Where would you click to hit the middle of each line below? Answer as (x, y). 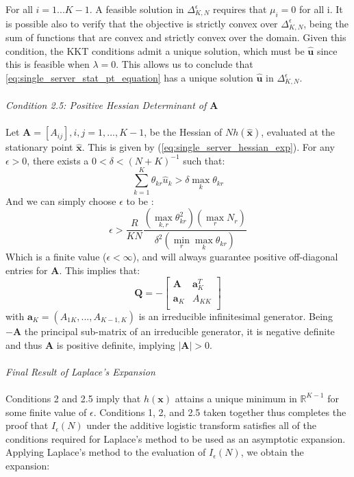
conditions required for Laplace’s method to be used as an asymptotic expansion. (176, 438)
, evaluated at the (298, 132)
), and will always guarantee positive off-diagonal (235, 257)
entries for (27, 270)
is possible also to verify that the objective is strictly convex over (142, 23)
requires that (240, 9)
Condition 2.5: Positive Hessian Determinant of (106, 105)
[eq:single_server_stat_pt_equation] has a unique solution (129, 78)
